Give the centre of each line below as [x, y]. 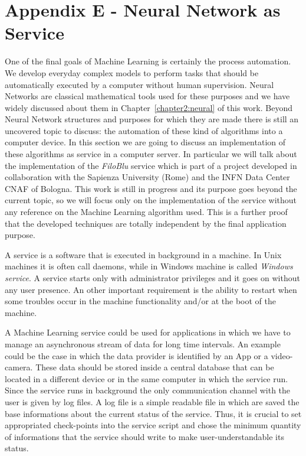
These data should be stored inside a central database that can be [155, 367]
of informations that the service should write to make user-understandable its [144, 436]
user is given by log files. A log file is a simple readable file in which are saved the [152, 401]
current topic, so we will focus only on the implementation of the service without [151, 200]
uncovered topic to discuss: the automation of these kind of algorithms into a [144, 130]
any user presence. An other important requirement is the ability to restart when [151, 289]
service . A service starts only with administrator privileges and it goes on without [152, 278]
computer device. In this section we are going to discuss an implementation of [145, 142]
